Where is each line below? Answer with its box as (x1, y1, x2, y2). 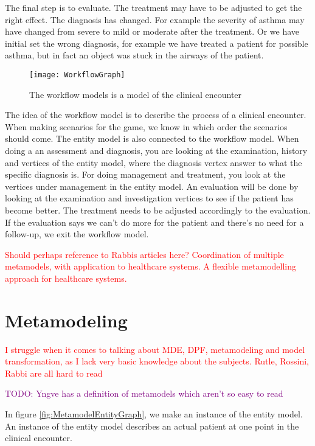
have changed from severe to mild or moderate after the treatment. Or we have (5, 25, 300, 38)
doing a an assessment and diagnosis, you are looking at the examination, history (5, 144, 308, 156)
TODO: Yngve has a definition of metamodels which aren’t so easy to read (5, 387, 283, 400)
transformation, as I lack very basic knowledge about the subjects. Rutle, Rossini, (5, 355, 309, 368)
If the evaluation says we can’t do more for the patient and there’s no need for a (5, 215, 304, 228)
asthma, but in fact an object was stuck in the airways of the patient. (5, 49, 264, 61)
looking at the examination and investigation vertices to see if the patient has (5, 192, 294, 204)
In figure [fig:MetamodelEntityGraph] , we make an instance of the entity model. (5, 408, 303, 420)
